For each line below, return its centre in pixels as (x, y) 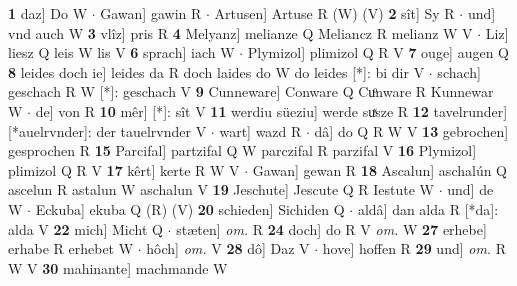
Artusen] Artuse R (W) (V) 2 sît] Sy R (334, 13)
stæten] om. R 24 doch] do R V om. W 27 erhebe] (331, 228)
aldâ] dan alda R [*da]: (428, 208)
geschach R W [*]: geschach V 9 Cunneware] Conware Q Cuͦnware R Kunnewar (251, 91)
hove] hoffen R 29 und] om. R (414, 248)
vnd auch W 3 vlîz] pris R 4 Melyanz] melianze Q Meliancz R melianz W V (240, 32)
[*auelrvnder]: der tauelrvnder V (107, 130)
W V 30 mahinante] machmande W (118, 267)
